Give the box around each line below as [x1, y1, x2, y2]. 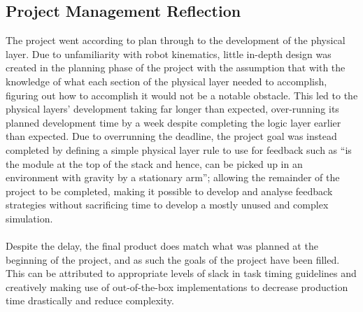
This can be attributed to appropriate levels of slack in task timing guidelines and [6, 266, 357, 281]
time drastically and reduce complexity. [6, 293, 174, 308]
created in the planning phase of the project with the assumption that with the [6, 60, 346, 75]
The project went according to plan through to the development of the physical [6, 33, 346, 48]
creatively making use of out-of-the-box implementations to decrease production [6, 279, 348, 294]
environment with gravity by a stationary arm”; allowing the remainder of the [6, 170, 340, 185]
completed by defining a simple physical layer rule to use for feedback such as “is [6, 142, 352, 157]
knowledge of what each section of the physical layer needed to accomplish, [6, 73, 327, 88]
